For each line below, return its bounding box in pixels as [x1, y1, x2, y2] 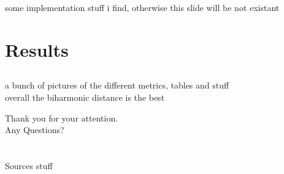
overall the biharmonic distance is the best [5, 90, 165, 103]
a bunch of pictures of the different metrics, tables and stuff [5, 79, 229, 92]
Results [5, 37, 69, 62]
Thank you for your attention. [5, 111, 118, 124]
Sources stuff [5, 159, 53, 172]
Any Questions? [5, 123, 64, 136]
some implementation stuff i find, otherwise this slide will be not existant [5, 1, 280, 13]
